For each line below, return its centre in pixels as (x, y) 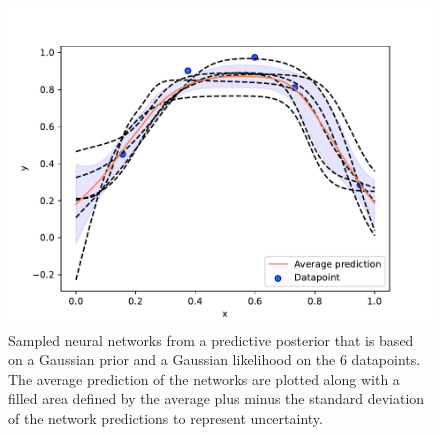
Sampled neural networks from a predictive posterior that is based (211, 339)
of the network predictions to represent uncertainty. (165, 417)
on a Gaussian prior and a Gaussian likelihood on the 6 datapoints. (214, 359)
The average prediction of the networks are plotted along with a (204, 378)
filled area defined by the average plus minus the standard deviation (216, 398)
